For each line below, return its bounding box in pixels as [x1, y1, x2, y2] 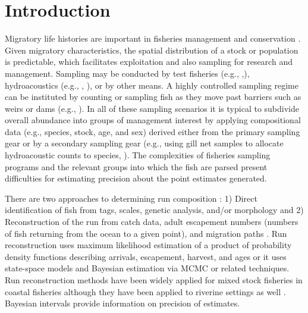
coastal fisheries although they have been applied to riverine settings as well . [5, 285, 286, 298]
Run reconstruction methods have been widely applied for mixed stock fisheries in [5, 274, 303, 286]
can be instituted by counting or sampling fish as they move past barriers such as [5, 90, 301, 103]
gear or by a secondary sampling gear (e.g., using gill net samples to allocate [5, 137, 284, 149]
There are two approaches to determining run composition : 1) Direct [5, 192, 257, 204]
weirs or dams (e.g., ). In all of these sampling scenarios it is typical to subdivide [5, 102, 299, 114]
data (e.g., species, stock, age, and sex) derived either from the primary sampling [5, 125, 300, 137]
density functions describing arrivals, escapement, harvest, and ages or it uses [5, 250, 287, 262]
